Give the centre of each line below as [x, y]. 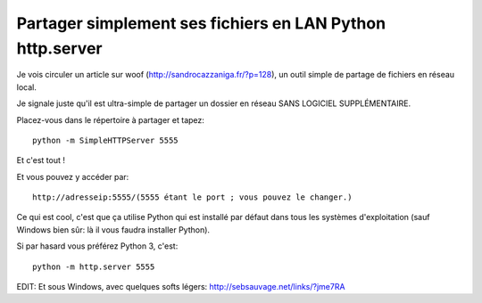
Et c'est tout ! [41, 160]
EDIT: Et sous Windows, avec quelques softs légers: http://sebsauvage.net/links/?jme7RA [181, 287]
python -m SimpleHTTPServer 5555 [105, 140]
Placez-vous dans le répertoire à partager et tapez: [111, 119]
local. [27, 87]
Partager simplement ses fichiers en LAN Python [201, 23]
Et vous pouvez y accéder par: [73, 176]
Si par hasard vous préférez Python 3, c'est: [97, 246]
